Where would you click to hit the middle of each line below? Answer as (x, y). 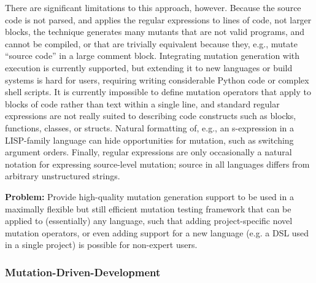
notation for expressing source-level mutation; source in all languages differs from (157, 164)
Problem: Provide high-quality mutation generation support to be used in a (149, 196)
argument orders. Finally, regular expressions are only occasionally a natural (148, 152)
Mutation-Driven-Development (83, 272)
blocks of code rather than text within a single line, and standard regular (142, 103)
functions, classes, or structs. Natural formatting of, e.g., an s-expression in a (150, 127)
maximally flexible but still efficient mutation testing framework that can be (148, 208)
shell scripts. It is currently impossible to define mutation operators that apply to (158, 92)
